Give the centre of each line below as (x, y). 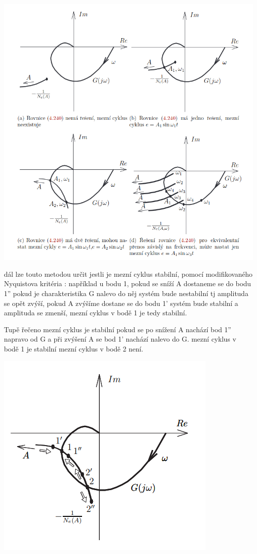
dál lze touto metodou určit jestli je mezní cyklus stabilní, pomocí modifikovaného (128, 274)
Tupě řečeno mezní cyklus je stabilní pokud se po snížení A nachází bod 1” (118, 329)
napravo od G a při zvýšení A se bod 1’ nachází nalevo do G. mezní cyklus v (120, 339)
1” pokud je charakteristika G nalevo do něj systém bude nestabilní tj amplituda (126, 293)
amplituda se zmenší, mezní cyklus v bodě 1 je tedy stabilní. (96, 313)
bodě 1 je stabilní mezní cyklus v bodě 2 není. (74, 348)
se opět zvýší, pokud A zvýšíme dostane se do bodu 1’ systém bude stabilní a (121, 303)
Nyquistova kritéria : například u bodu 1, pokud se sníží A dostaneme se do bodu (128, 283)
